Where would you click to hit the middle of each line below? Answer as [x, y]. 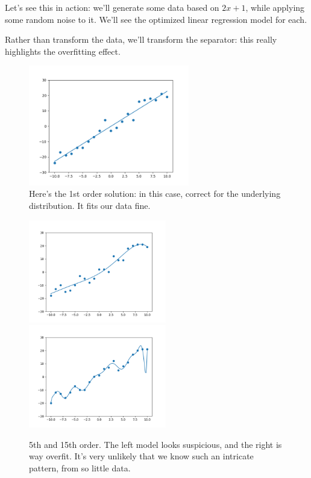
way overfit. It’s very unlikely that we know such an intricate [141, 456]
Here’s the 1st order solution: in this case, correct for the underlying [155, 194]
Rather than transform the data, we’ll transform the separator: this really [141, 39]
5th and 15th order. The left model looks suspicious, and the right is [155, 444]
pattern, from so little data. [80, 468]
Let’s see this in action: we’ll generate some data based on [112, 7]
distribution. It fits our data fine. [90, 205]
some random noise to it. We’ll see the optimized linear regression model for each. [156, 19]
